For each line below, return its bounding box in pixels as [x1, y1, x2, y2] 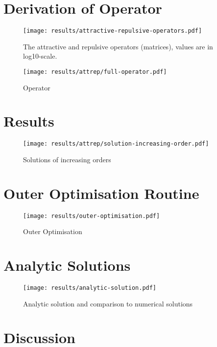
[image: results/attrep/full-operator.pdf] [23, 68, 167, 75]
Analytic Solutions [3, 255, 131, 275]
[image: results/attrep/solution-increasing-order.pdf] [23, 140, 209, 148]
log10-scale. [23, 51, 57, 61]
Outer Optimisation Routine [3, 183, 199, 203]
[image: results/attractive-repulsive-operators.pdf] [23, 27, 202, 35]
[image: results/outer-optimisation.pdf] [23, 212, 160, 219]
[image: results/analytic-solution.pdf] [23, 284, 157, 292]
